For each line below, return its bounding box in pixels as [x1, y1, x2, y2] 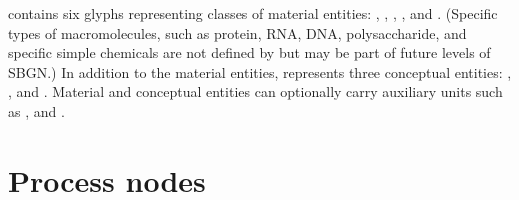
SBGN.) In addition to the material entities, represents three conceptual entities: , [8, 61, 512, 82]
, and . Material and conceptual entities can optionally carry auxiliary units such [8, 81, 503, 102]
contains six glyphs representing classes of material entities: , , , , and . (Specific [8, 3, 498, 23]
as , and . [8, 100, 65, 121]
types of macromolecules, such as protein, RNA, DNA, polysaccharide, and [8, 22, 467, 43]
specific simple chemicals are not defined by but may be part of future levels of [8, 42, 491, 63]
